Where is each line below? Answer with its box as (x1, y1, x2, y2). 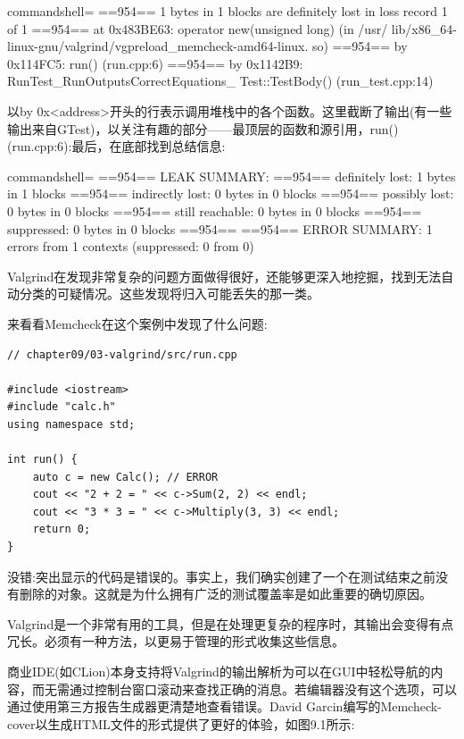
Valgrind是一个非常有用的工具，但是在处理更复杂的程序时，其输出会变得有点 (7, 614, 454, 633)
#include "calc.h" (7, 400, 116, 414)
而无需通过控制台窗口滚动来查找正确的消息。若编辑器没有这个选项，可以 (31, 679, 457, 698)
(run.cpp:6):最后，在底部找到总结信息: (7, 137, 226, 155)
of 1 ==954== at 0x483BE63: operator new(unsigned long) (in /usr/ (7, 19, 388, 38)
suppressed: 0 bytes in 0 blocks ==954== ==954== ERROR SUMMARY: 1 (7, 219, 433, 238)
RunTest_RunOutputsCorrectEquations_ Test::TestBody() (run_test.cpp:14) (7, 71, 434, 90)
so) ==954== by (311, 37, 408, 55)
